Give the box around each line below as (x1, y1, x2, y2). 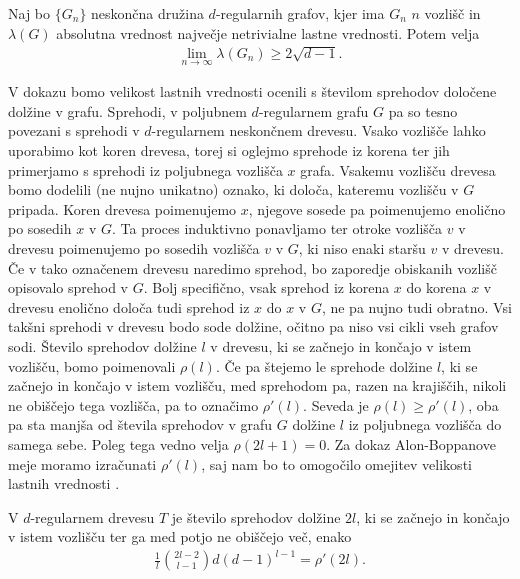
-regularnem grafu (258, 100, 369, 121)
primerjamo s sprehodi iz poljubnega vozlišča (8, 159, 283, 180)
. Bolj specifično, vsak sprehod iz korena (143, 277, 390, 298)
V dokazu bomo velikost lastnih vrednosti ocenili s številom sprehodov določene (8, 81, 497, 102)
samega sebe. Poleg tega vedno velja (8, 433, 229, 454)
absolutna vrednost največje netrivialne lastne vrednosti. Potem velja (56, 22, 480, 43)
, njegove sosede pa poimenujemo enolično (248, 198, 506, 219)
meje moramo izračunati (8, 453, 157, 474)
